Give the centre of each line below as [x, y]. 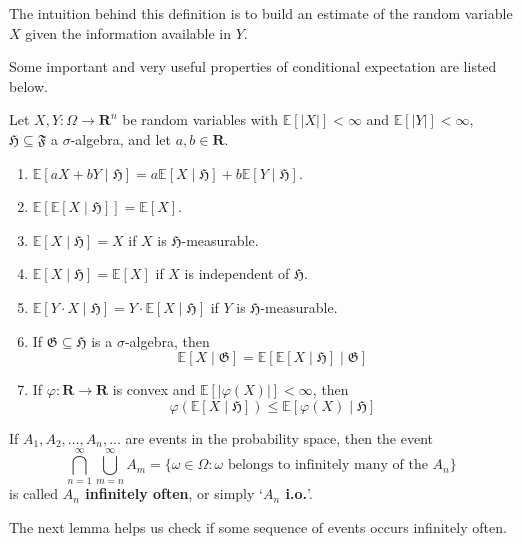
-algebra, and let [121, 138]
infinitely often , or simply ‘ [174, 493]
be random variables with [200, 119]
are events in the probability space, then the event [279, 437]
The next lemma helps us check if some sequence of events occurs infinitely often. [258, 527]
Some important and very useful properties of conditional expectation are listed [253, 66]
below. [28, 85]
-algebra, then [167, 340]
